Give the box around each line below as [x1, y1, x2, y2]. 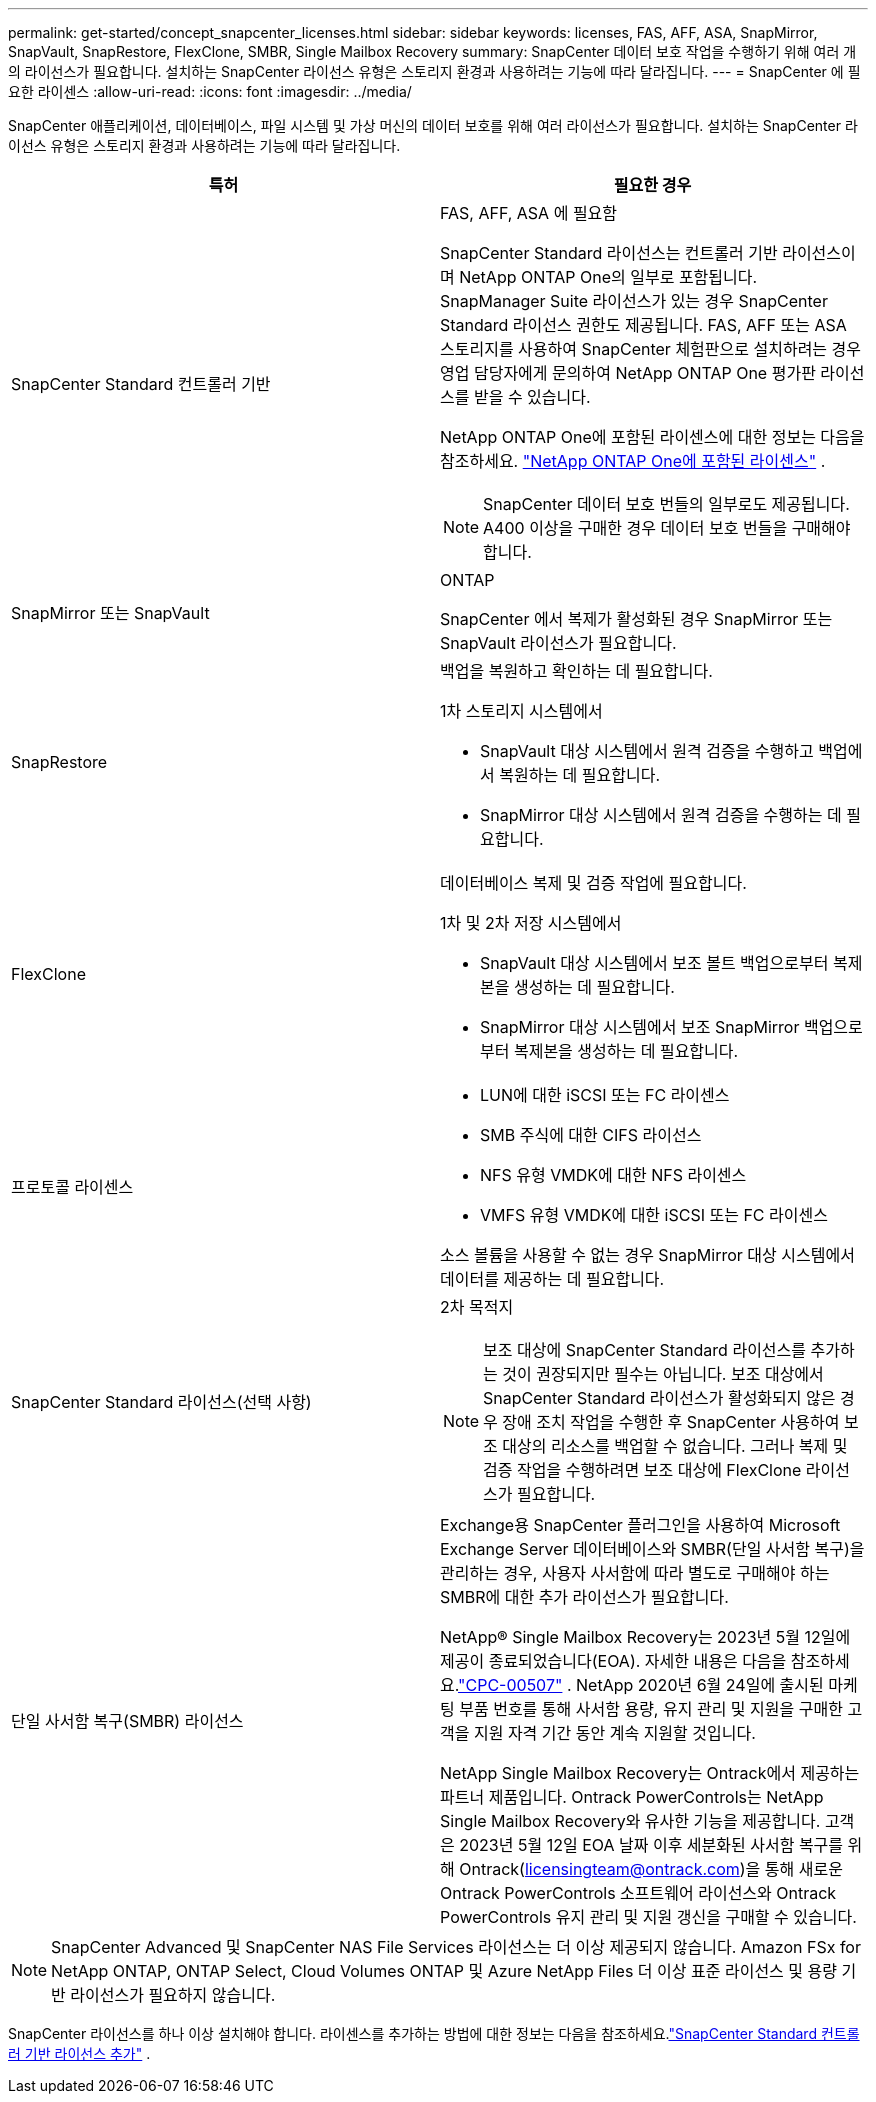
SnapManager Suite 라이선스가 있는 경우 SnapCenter [440, 291, 828, 311]
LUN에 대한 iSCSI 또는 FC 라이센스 [480, 1085, 730, 1105]
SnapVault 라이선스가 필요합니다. [440, 633, 677, 653]
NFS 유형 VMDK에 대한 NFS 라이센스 [480, 1165, 747, 1185]
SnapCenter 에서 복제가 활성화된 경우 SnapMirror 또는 [440, 609, 833, 629]
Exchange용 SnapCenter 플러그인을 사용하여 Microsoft [440, 1515, 841, 1535]
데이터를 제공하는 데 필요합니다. [440, 1269, 665, 1289]
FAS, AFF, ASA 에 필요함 [440, 203, 618, 223]
